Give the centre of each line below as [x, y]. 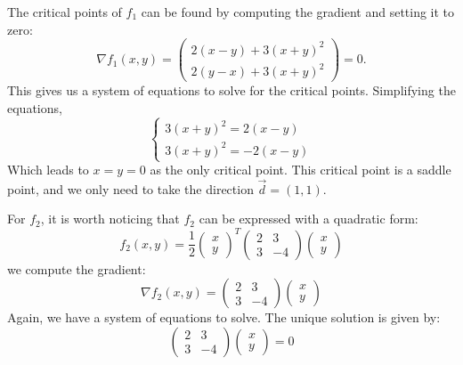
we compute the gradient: [77, 268]
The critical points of [65, 12]
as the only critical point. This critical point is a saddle [301, 170]
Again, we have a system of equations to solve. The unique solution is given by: [224, 317]
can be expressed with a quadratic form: [309, 219]
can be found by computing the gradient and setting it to [298, 12]
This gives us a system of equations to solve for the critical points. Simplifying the [231, 90]
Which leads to [48, 170]
